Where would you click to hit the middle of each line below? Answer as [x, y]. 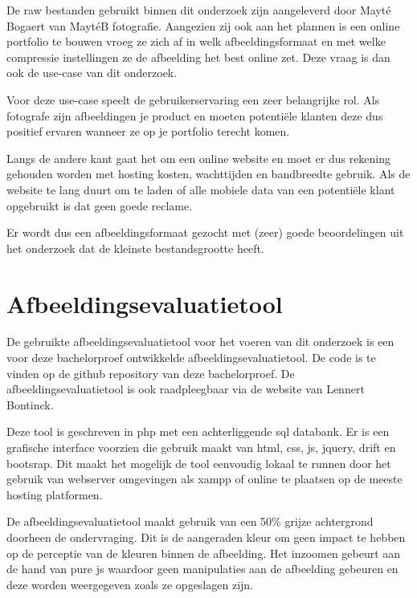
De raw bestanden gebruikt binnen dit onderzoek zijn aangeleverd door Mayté [199, 10]
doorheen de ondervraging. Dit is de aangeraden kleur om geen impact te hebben [206, 537]
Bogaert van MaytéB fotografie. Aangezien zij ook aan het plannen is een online [203, 25]
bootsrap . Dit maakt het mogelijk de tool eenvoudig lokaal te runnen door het [199, 463]
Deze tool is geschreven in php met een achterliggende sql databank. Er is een [198, 431]
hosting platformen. [55, 494]
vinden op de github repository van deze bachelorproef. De [151, 373]
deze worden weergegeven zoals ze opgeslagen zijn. [130, 584]
